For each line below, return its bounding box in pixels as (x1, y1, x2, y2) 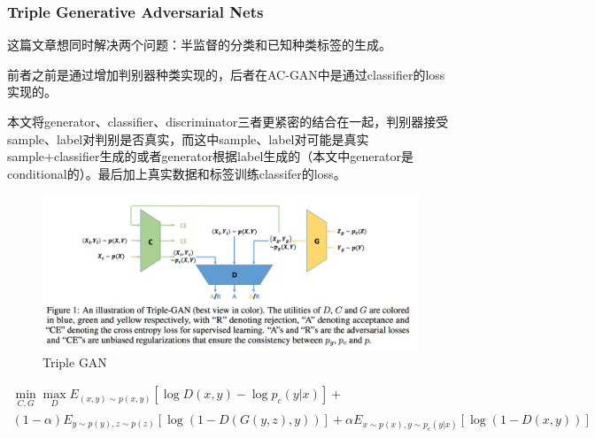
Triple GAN (42, 352, 107, 371)
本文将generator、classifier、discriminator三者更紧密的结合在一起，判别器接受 (7, 112, 449, 130)
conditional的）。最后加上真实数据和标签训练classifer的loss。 (7, 164, 346, 182)
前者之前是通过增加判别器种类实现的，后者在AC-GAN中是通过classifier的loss (7, 65, 445, 83)
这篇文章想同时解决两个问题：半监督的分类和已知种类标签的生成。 (7, 35, 391, 54)
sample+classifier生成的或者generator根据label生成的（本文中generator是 (7, 147, 413, 165)
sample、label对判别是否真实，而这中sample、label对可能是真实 (7, 129, 369, 148)
